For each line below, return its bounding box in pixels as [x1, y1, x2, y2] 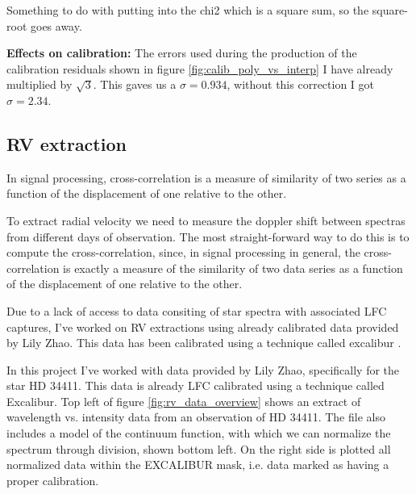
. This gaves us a [93, 76, 177, 93]
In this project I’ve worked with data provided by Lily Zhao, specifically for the [6, 361, 400, 378]
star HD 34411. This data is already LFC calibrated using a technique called [6, 377, 385, 394]
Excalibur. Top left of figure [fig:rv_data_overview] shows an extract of [6, 392, 361, 409]
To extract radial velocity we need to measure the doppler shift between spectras [6, 211, 406, 228]
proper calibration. [6, 471, 99, 488]
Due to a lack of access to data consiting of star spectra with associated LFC [6, 302, 387, 319]
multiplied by [6, 76, 73, 93]
